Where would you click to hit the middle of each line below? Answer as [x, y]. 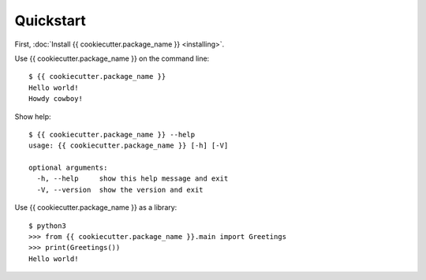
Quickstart [50, 21]
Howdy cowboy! [56, 99]
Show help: [33, 116]
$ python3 [47, 226]
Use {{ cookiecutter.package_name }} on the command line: [112, 58]
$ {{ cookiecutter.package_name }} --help [112, 134]
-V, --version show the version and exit [120, 190]
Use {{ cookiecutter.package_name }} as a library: [96, 207]
